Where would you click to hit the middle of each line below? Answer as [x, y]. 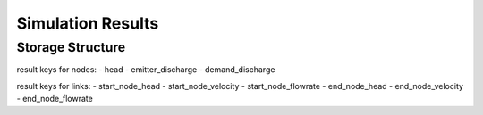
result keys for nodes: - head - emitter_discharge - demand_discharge [146, 70]
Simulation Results [88, 23]
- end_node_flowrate [55, 99]
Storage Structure [71, 47]
